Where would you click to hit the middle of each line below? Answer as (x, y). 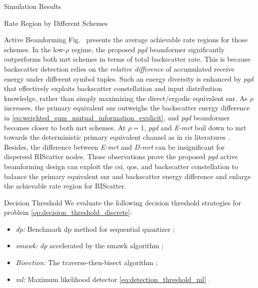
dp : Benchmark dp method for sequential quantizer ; (95, 229)
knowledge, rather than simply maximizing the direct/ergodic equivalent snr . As (126, 98)
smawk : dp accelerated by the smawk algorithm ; (90, 245)
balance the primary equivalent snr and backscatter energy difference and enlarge (128, 176)
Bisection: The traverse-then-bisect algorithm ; (87, 262)
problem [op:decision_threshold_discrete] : (68, 212)
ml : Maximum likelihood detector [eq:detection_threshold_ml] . (113, 279)
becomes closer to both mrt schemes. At (65, 127)
